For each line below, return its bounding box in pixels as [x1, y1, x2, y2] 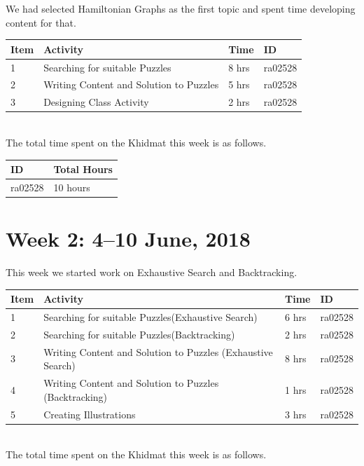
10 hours [53, 179, 90, 194]
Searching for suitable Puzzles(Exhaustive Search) [43, 310, 258, 324]
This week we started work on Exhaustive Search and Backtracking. [6, 265, 297, 280]
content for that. [6, 15, 76, 29]
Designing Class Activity [43, 95, 149, 109]
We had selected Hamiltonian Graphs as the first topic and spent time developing [6, 1, 356, 15]
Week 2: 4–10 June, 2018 [6, 224, 251, 253]
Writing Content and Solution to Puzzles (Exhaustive [43, 344, 273, 359]
